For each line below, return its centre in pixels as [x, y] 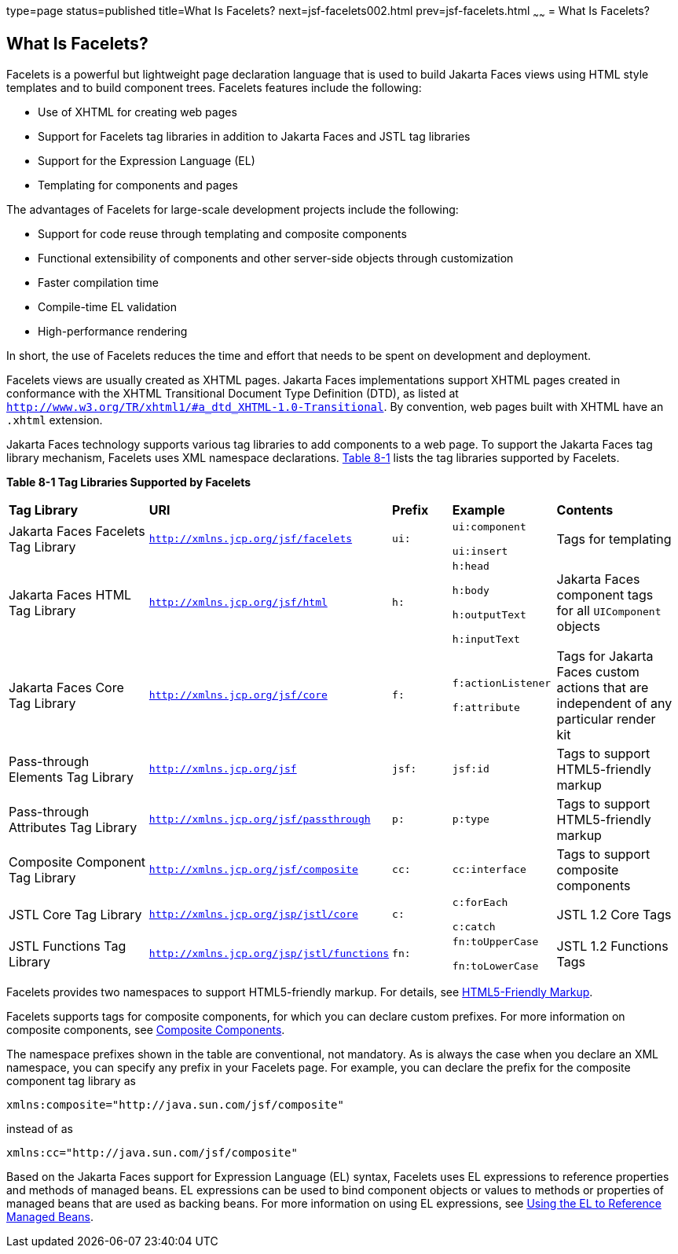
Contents [585, 510]
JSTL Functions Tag [68, 946]
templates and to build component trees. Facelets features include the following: [214, 87]
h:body [471, 590]
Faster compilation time [98, 282]
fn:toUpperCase [495, 941]
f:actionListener [502, 683]
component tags [605, 594]
